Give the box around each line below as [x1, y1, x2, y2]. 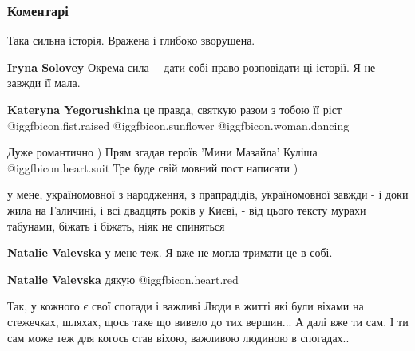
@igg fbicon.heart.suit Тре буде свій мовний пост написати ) [7, 159, 298, 175]
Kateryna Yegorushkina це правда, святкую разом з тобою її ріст [7, 101, 342, 117]
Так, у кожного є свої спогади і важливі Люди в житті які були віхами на [7, 298, 364, 314]
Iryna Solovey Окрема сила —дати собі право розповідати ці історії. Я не [7, 58, 376, 75]
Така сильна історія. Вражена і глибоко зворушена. [7, 32, 255, 49]
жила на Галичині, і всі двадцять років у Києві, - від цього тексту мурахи [7, 201, 366, 218]
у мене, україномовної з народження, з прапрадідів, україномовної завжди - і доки [7, 186, 409, 203]
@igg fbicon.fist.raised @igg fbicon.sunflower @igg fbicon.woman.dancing [7, 116, 350, 133]
